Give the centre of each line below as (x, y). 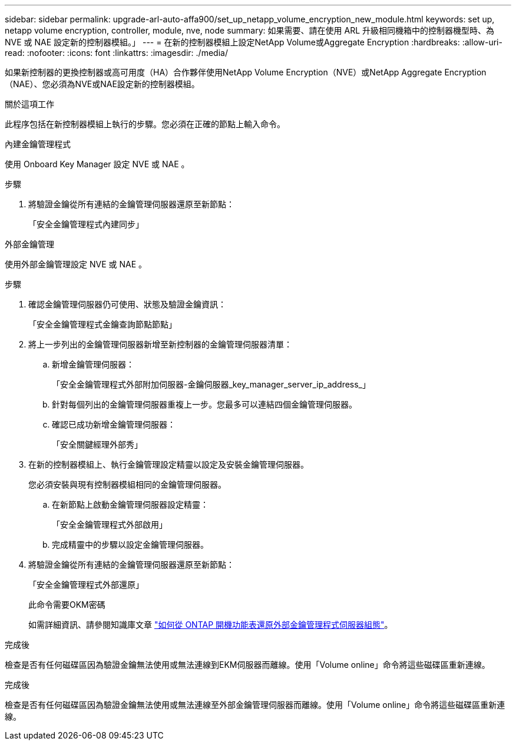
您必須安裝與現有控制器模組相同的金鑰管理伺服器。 (127, 484)
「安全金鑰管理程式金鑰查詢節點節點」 (102, 324)
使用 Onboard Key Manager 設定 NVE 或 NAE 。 (97, 164)
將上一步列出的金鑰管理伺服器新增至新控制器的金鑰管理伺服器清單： (160, 344)
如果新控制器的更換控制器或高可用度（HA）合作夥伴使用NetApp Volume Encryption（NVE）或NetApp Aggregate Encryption (246, 72)
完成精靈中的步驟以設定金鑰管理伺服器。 (130, 544)
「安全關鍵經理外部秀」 (97, 444)
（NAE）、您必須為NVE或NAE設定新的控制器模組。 (102, 84)
